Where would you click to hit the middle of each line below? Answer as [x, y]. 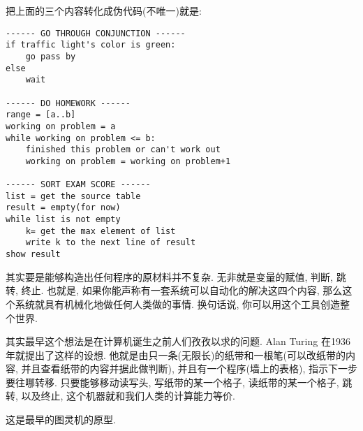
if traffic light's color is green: [91, 45]
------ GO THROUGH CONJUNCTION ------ [96, 33]
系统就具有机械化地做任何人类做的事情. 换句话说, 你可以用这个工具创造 [178, 304]
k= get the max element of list [101, 231]
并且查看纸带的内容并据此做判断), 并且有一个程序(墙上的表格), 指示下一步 [189, 368]
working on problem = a [61, 126]
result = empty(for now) [63, 208]
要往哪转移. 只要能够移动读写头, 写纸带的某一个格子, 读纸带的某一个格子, [172, 382]
